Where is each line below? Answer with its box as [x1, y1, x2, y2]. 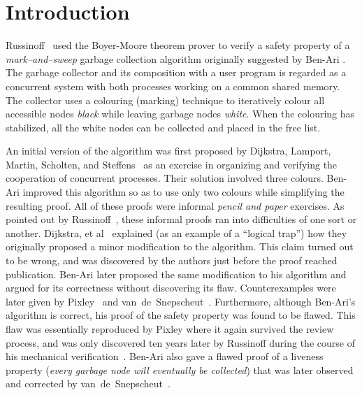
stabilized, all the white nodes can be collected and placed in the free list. [6, 120, 321, 134]
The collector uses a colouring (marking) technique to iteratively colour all [6, 92, 325, 107]
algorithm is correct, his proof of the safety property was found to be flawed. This [6, 308, 356, 322]
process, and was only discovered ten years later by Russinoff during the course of [6, 335, 355, 350]
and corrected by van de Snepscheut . [6, 376, 171, 391]
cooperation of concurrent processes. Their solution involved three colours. [6, 171, 324, 185]
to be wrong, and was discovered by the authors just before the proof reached [6, 253, 338, 268]
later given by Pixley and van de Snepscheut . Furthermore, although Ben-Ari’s [6, 294, 356, 308]
